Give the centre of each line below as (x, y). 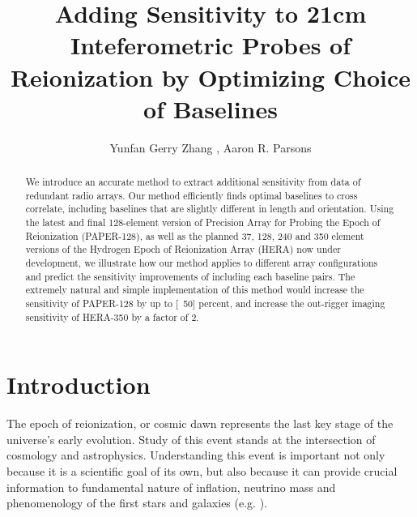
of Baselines (211, 108)
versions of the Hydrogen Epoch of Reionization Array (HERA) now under (183, 249)
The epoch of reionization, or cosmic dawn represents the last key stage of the (200, 423)
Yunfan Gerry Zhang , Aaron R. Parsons (211, 147)
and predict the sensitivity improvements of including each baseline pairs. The (190, 276)
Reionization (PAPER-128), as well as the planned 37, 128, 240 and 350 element (195, 235)
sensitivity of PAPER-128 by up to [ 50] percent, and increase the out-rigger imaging (205, 303)
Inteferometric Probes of (211, 45)
